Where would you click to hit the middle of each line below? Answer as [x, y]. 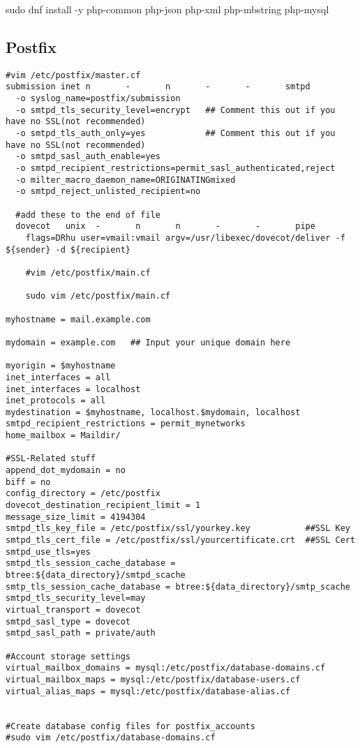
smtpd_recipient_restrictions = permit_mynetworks [126, 424]
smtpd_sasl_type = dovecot [68, 621]
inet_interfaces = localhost [73, 389]
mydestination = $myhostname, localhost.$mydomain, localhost [153, 412]
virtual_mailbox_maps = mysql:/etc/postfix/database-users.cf [153, 679]
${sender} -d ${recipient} [68, 249]
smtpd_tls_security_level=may [76, 598]
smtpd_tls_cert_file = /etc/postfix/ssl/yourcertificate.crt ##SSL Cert [181, 540]
